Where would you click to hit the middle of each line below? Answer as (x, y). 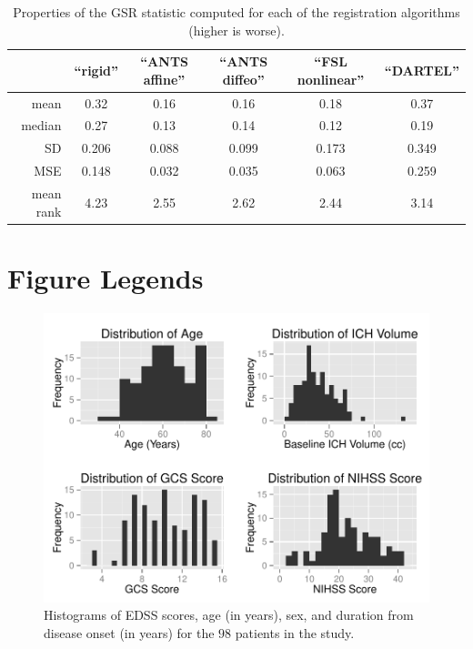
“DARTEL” (422, 70)
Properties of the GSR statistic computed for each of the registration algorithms (236, 12)
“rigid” (96, 70)
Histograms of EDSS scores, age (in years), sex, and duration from (229, 615)
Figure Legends (106, 277)
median (41, 125)
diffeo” (243, 79)
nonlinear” (331, 79)
